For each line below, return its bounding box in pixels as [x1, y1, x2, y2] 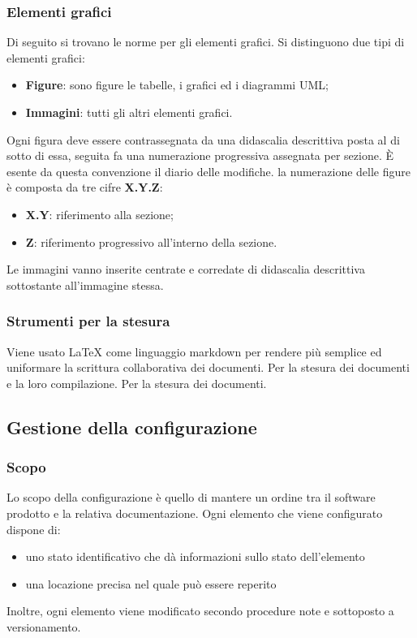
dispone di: [6, 520, 61, 537]
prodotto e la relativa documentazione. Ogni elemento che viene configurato [6, 504, 383, 521]
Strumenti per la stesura [6, 311, 170, 331]
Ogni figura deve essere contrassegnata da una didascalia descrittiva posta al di [6, 131, 400, 148]
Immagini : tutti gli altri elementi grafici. [25, 104, 233, 120]
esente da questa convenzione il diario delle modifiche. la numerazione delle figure [6, 162, 411, 179]
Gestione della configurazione [6, 414, 257, 439]
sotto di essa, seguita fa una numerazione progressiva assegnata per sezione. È [6, 147, 393, 164]
